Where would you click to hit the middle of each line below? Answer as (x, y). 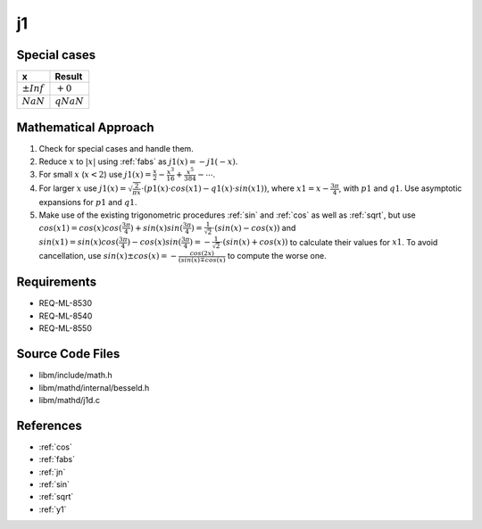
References (49, 425)
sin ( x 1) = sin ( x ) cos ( (79, 242)
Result (69, 77)
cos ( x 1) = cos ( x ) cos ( (80, 228)
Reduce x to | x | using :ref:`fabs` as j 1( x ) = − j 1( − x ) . (138, 161)
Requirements (57, 282)
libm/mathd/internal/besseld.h (94, 387)
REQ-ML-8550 (66, 328)
